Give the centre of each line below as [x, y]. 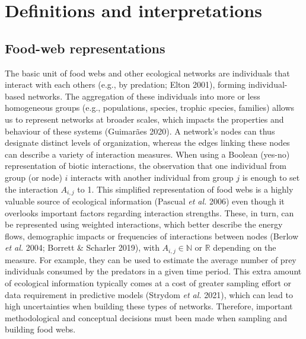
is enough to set [271, 177]
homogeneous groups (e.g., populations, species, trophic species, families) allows [150, 108]
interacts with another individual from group [152, 177]
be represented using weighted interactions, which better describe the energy [144, 224]
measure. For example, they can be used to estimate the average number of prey [151, 259]
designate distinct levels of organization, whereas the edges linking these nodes [147, 143]
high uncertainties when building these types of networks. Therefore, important [149, 306]
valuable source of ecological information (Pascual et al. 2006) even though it [145, 201]
